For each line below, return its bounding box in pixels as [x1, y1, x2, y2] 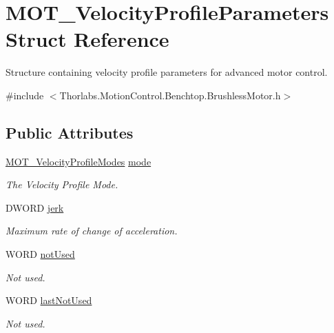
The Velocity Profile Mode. [6, 177, 118, 192]
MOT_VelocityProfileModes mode [6, 154, 152, 168]
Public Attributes [6, 121, 134, 143]
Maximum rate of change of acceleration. [6, 223, 178, 238]
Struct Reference [6, 25, 169, 53]
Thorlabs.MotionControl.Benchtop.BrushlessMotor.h [59, 88, 281, 102]
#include [6, 88, 44, 102]
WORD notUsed [6, 247, 75, 261]
